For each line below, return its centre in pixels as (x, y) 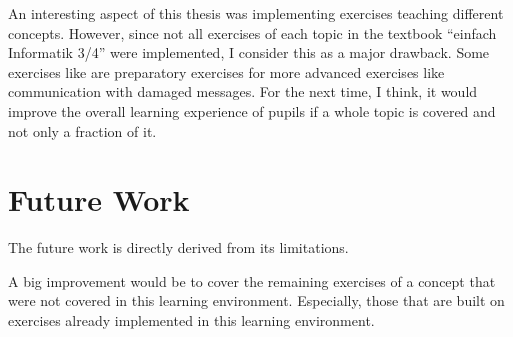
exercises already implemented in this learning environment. (191, 320)
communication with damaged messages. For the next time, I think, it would (243, 91)
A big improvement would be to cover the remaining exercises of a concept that (252, 280)
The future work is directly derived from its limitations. (178, 247)
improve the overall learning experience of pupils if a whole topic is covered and (252, 110)
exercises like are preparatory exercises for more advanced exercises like (226, 71)
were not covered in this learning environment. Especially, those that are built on (256, 300)
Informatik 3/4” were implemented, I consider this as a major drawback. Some (249, 52)
